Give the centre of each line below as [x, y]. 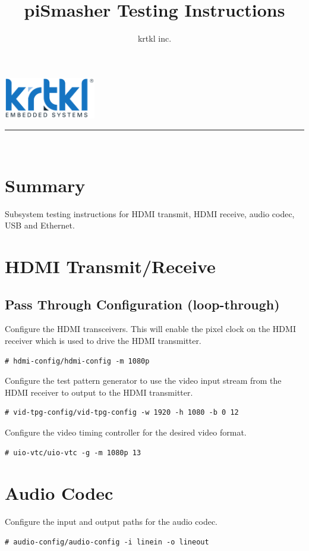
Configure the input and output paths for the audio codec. [111, 522]
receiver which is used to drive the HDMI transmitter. [103, 341]
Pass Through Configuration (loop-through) [142, 304]
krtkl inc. [154, 38]
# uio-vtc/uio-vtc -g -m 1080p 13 [73, 453]
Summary [45, 185]
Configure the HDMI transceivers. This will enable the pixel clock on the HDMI [150, 329]
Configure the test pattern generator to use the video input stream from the [143, 381]
